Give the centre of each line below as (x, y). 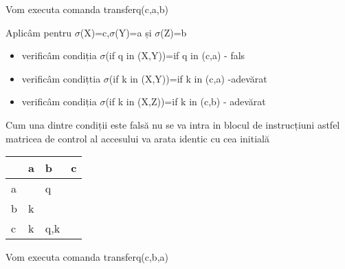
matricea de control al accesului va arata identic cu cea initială (137, 138)
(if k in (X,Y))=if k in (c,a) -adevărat (188, 78)
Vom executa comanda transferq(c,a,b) (87, 9)
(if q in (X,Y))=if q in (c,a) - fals (175, 55)
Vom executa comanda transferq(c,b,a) (87, 257)
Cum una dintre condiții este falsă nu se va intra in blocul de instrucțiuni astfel (173, 124)
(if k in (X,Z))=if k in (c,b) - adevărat (186, 101)
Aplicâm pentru (39, 32)
